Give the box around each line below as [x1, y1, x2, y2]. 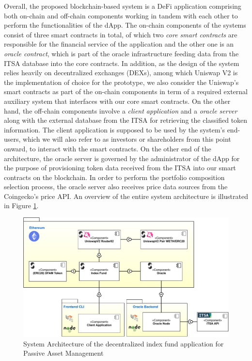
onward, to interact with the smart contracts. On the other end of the [4, 143, 211, 153]
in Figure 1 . [4, 200, 39, 211]
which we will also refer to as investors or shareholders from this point [23, 134, 231, 144]
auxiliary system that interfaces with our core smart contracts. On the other [4, 96, 231, 106]
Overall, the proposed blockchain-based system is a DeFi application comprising [4, 1, 241, 11]
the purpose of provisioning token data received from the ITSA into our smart [4, 163, 236, 173]
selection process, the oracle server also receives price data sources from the [4, 181, 228, 192]
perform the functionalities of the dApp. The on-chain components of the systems [4, 20, 246, 30]
